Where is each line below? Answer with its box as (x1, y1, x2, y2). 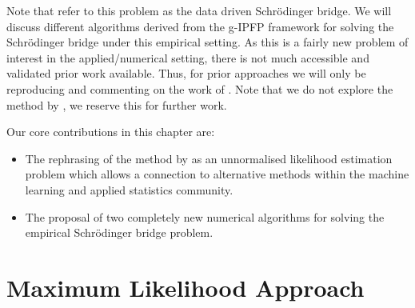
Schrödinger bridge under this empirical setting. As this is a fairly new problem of (6, 34, 409, 50)
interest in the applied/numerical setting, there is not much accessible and (6, 49, 369, 66)
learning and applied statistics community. (25, 181, 233, 198)
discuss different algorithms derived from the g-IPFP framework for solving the (6, 18, 394, 34)
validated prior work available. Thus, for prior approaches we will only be (6, 65, 366, 82)
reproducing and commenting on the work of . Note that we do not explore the (6, 80, 393, 97)
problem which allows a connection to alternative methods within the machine (25, 166, 409, 182)
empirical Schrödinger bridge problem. (25, 224, 213, 241)
